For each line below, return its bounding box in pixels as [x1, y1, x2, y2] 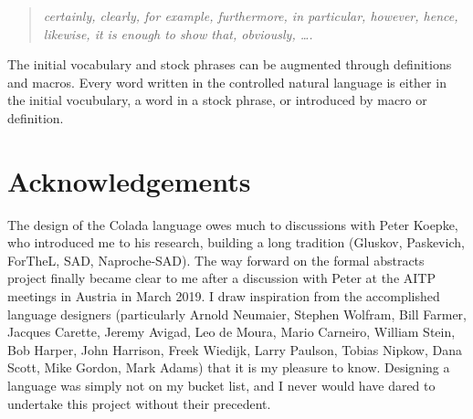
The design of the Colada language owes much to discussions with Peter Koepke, [7, 215, 458, 234]
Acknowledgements [7, 162, 251, 199]
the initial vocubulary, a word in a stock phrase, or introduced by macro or [7, 90, 427, 110]
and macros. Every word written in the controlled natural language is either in [7, 72, 447, 91]
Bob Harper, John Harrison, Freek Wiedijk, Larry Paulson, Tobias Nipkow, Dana [7, 340, 462, 359]
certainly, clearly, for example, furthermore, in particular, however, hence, [43, 6, 458, 25]
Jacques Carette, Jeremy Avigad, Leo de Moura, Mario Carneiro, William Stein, [7, 322, 456, 341]
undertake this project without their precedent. [7, 393, 271, 413]
